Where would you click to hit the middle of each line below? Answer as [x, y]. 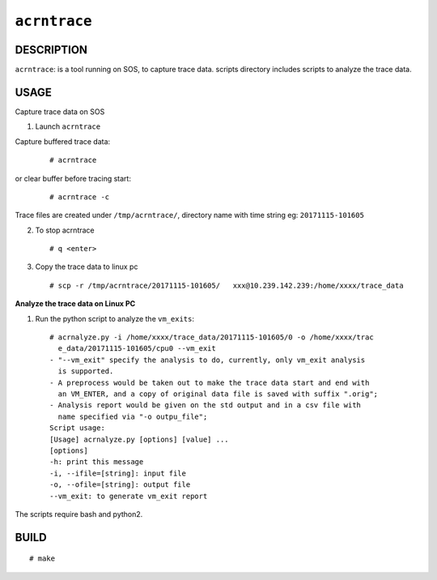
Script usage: [77, 428]
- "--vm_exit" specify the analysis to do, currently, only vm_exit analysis [208, 360]
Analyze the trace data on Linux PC [75, 304]
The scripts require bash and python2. [79, 514]
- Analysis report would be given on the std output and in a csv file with [206, 405]
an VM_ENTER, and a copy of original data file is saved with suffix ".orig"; [218, 394]
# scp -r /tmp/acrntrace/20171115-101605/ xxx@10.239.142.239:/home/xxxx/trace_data [227, 285]
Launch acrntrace [68, 126]
